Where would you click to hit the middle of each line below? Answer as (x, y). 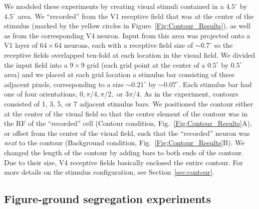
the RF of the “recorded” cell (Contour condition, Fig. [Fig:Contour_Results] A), (128, 123)
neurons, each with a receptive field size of (129, 45)
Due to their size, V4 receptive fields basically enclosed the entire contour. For (124, 162)
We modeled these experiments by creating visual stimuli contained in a (114, 6)
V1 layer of (21, 45)
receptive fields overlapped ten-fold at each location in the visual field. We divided (130, 54)
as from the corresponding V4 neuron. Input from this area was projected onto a (127, 35)
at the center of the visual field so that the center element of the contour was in (126, 113)
